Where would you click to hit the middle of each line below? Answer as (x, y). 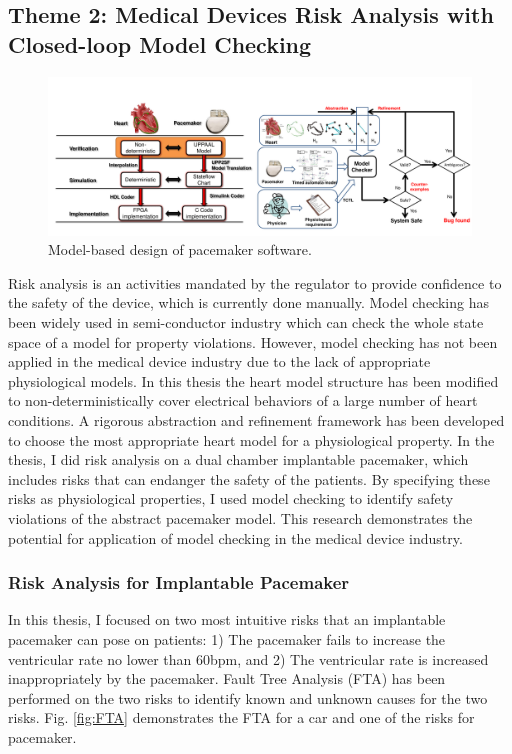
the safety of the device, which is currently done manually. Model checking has (248, 302)
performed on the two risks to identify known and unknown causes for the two (248, 697)
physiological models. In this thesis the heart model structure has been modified (253, 380)
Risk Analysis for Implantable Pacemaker (179, 582)
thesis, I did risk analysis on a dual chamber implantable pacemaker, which (238, 459)
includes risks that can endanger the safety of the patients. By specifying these (249, 478)
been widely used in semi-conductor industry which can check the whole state (246, 321)
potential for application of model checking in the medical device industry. (235, 537)
